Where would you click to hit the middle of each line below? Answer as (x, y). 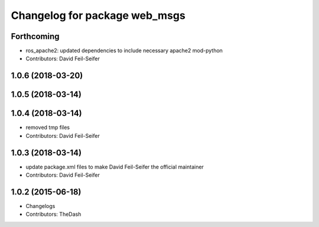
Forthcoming (35, 36)
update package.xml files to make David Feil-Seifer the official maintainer (115, 167)
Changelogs (40, 206)
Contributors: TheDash (53, 214)
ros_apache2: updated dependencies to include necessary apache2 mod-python (124, 51)
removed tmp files (48, 128)
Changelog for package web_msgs (98, 15)
